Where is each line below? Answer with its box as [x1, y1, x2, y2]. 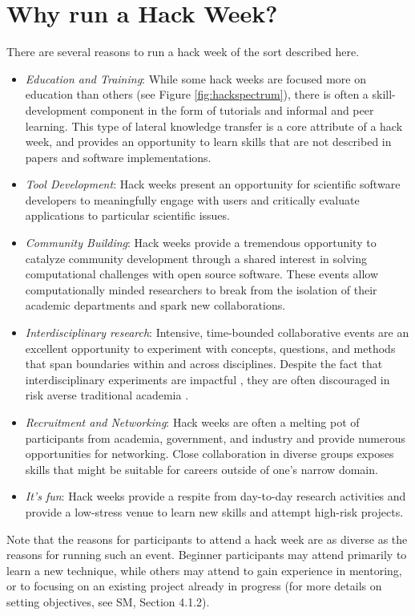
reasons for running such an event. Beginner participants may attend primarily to [6, 546, 407, 563]
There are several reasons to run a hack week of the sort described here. [6, 43, 360, 60]
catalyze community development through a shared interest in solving [25, 249, 367, 266]
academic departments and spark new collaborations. [25, 297, 286, 314]
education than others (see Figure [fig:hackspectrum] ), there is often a [25, 86, 369, 103]
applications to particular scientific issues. [25, 207, 230, 224]
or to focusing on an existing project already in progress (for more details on [6, 577, 382, 594]
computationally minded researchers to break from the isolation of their [25, 281, 377, 298]
